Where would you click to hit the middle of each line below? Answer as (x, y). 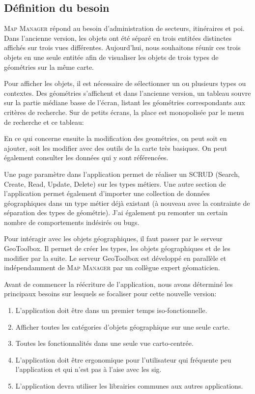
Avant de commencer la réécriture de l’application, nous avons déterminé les (118, 284)
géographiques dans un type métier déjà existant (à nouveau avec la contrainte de (127, 203)
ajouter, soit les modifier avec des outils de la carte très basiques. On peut (116, 148)
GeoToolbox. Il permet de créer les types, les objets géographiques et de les (117, 248)
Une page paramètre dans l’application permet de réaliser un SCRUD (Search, (122, 174)
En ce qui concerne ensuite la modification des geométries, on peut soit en (115, 138)
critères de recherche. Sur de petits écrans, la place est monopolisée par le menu (124, 112)
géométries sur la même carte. (49, 67)
